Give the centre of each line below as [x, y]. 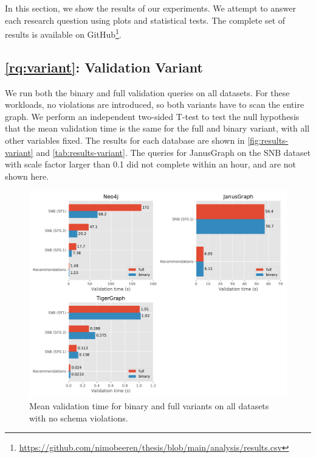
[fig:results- [268, 140]
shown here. [27, 176]
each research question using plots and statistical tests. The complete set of [145, 20]
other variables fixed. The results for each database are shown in [125, 140]
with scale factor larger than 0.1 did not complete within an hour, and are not [151, 164]
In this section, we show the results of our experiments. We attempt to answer [150, 8]
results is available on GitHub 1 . [63, 33]
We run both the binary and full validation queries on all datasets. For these [147, 92]
